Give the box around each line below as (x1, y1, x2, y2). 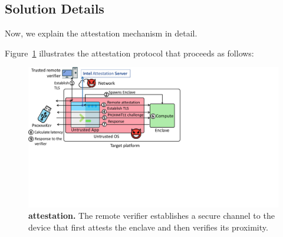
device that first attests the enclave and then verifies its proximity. (28, 221, 268, 233)
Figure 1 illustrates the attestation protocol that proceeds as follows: (5, 46, 254, 59)
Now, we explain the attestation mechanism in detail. (5, 27, 198, 39)
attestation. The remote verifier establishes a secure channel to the (28, 209, 275, 222)
